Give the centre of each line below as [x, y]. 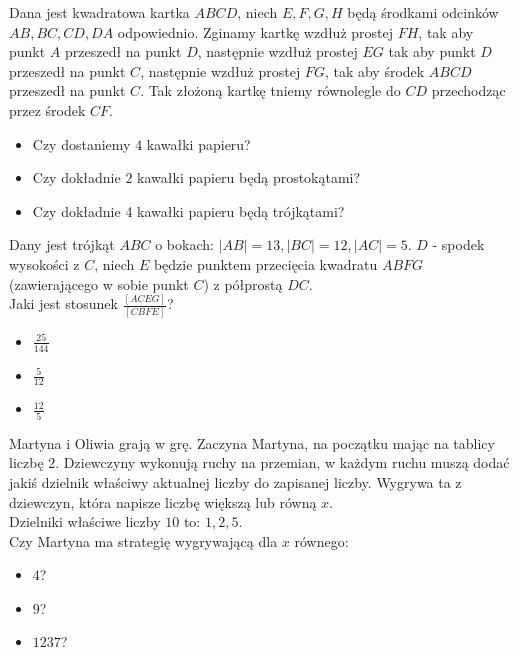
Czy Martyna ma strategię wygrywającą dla [143, 540]
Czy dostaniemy [81, 143]
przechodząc [468, 90]
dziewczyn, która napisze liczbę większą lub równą [163, 501]
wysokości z [44, 263]
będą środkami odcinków [423, 12]
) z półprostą [243, 283]
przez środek [47, 109]
